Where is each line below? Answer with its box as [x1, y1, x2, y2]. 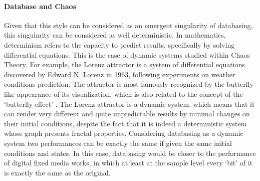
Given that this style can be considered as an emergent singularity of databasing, [4, 20, 253, 30]
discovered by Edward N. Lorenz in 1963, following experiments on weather [4, 69, 235, 79]
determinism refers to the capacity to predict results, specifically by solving [4, 39, 235, 50]
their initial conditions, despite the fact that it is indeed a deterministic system [4, 118, 247, 128]
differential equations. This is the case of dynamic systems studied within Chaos [4, 49, 250, 60]
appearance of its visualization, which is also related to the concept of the [17, 88, 243, 99]
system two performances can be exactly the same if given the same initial [4, 137, 232, 148]
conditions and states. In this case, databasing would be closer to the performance [4, 147, 256, 158]
